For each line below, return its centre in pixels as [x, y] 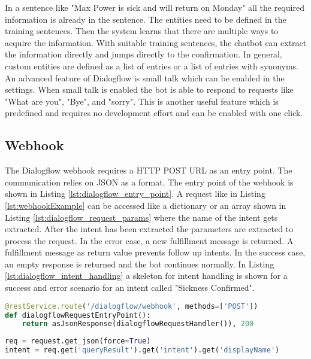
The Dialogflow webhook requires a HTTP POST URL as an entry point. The [149, 170]
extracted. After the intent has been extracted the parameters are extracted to [149, 229]
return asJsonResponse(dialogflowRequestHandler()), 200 [138, 324]
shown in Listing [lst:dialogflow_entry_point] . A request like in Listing [135, 194]
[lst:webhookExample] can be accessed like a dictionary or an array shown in [146, 205]
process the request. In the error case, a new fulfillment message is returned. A [149, 240]
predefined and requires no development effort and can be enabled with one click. [154, 113]
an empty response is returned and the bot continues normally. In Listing [140, 264]
